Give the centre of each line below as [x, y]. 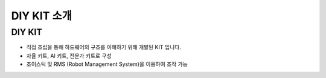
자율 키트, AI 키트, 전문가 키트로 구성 [69, 56]
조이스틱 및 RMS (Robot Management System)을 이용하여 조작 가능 [107, 64]
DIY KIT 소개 [42, 16]
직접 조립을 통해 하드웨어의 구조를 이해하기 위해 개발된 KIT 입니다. [104, 47]
